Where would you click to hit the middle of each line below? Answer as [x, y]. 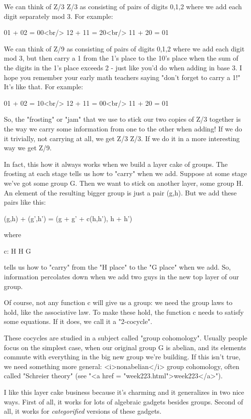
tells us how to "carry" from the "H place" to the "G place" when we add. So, [118, 267]
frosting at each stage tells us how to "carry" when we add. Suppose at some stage [125, 173]
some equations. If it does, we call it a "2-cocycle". [78, 321]
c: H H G [18, 250]
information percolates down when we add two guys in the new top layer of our [122, 277]
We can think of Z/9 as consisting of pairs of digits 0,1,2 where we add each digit [124, 48]
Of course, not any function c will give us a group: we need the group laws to [118, 302]
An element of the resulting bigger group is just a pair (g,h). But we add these [120, 192]
